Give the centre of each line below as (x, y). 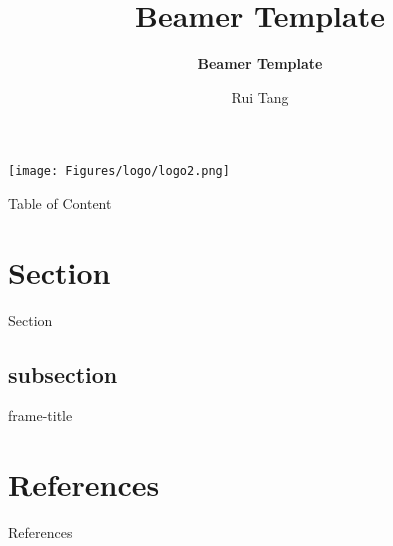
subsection (63, 373)
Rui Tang (260, 96)
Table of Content (60, 202)
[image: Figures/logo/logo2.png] (119, 171)
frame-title (40, 415)
